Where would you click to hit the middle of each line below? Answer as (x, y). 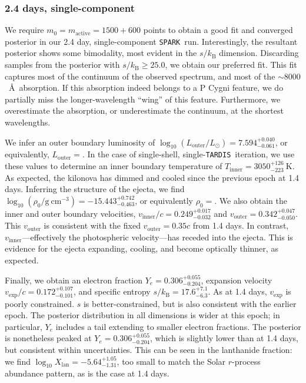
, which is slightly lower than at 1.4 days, (224, 338)
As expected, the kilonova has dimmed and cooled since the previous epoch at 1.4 (152, 177)
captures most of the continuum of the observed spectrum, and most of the (140, 76)
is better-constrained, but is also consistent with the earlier (190, 303)
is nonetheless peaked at (48, 338)
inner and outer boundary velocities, (70, 213)
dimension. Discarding (259, 53)
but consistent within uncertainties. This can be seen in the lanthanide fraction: (149, 350)
